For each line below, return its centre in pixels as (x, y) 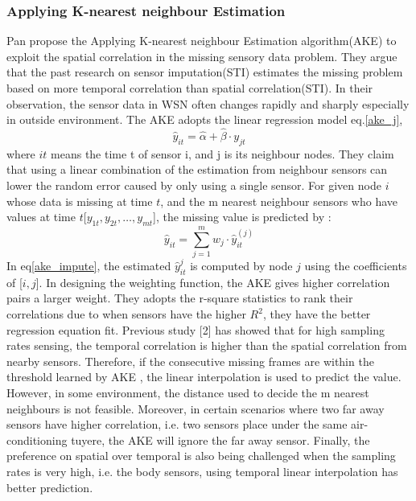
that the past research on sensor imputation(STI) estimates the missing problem (205, 72)
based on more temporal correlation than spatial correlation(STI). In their (190, 88)
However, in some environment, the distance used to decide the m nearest (188, 393)
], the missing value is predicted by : (242, 217)
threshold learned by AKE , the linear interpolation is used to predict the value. (204, 377)
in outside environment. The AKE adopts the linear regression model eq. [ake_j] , (205, 119)
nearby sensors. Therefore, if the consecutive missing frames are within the (190, 361)
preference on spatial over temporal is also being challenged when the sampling (201, 456)
